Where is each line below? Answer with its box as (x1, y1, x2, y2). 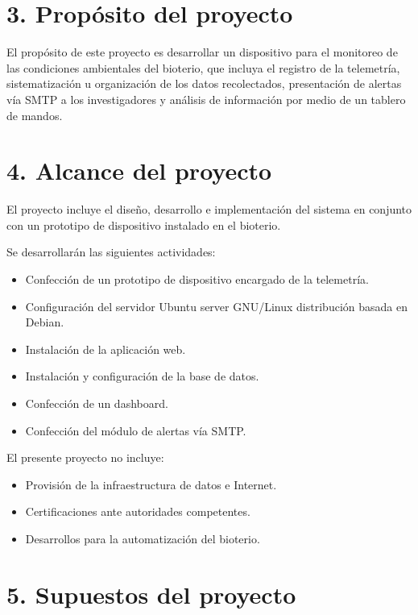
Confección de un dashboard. (25, 394, 168, 411)
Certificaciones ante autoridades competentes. (25, 503, 250, 520)
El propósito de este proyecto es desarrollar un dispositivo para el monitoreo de (6, 44, 398, 60)
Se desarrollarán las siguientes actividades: (6, 243, 216, 260)
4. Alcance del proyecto (6, 154, 272, 187)
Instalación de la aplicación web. (25, 340, 186, 357)
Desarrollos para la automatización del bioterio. (25, 530, 260, 546)
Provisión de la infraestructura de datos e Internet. (25, 476, 277, 492)
